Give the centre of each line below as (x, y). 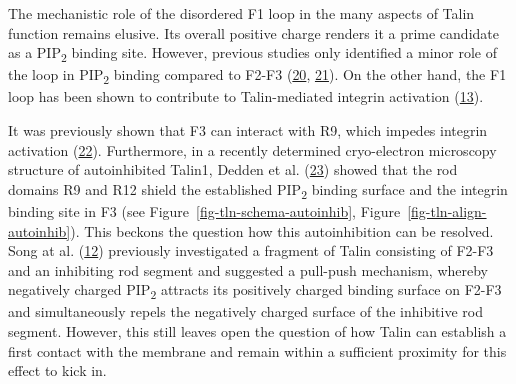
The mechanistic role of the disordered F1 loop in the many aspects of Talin (241, 13)
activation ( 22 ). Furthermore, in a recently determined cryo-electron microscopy (252, 149)
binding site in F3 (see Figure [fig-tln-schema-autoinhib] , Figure (204, 210)
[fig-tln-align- (447, 210)
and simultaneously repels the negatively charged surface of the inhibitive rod (245, 311)
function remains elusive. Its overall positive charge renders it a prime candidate (253, 32)
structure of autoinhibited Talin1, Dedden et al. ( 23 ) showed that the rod (233, 169)
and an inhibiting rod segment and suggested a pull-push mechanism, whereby (248, 269)
